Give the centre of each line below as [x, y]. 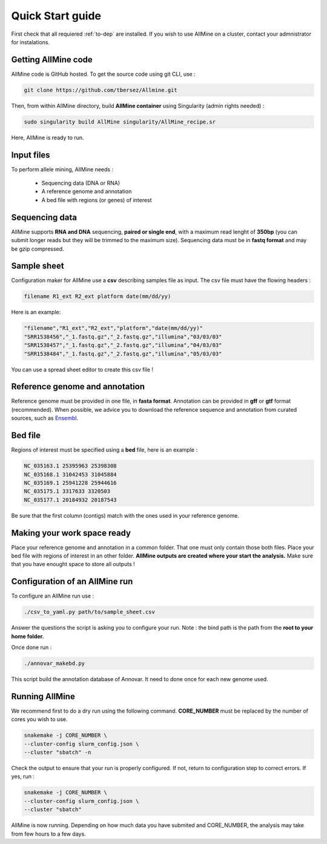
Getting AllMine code [52, 60]
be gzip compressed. [38, 249]
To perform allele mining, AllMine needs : [62, 169]
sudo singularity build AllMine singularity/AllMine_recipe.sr [120, 122]
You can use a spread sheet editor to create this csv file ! [82, 369]
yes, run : [23, 776]
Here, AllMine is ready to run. [48, 137]
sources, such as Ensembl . [45, 418]
